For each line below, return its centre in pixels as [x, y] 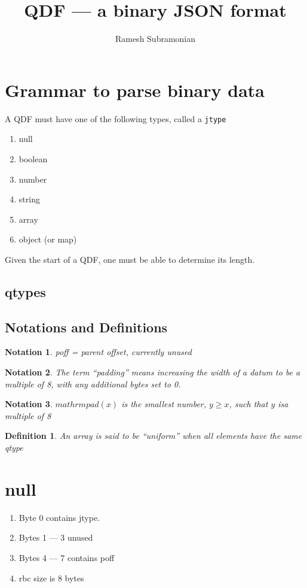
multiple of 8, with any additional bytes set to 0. [93, 384]
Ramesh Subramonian [155, 39]
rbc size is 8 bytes [51, 578]
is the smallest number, [164, 404]
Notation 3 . [29, 404]
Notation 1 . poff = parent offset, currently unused [98, 352]
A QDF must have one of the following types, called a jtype [116, 118]
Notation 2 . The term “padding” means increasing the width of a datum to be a [153, 372]
